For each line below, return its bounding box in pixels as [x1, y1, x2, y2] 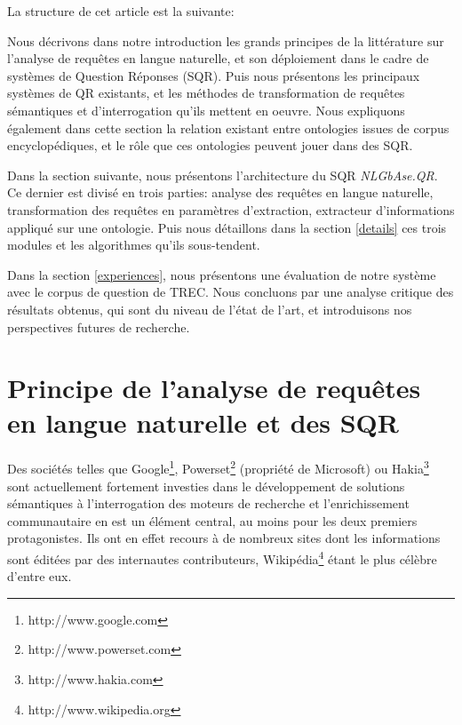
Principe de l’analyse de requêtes [7, 370, 421, 406]
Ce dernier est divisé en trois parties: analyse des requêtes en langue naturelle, [7, 183, 434, 202]
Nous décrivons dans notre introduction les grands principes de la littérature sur [7, 31, 444, 50]
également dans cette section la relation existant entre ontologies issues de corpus [7, 118, 450, 137]
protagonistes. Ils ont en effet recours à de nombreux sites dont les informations [7, 529, 441, 547]
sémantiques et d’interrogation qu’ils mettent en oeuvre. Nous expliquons [7, 100, 405, 119]
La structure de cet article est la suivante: [7, 2, 235, 20]
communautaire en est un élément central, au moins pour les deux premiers [7, 511, 418, 530]
